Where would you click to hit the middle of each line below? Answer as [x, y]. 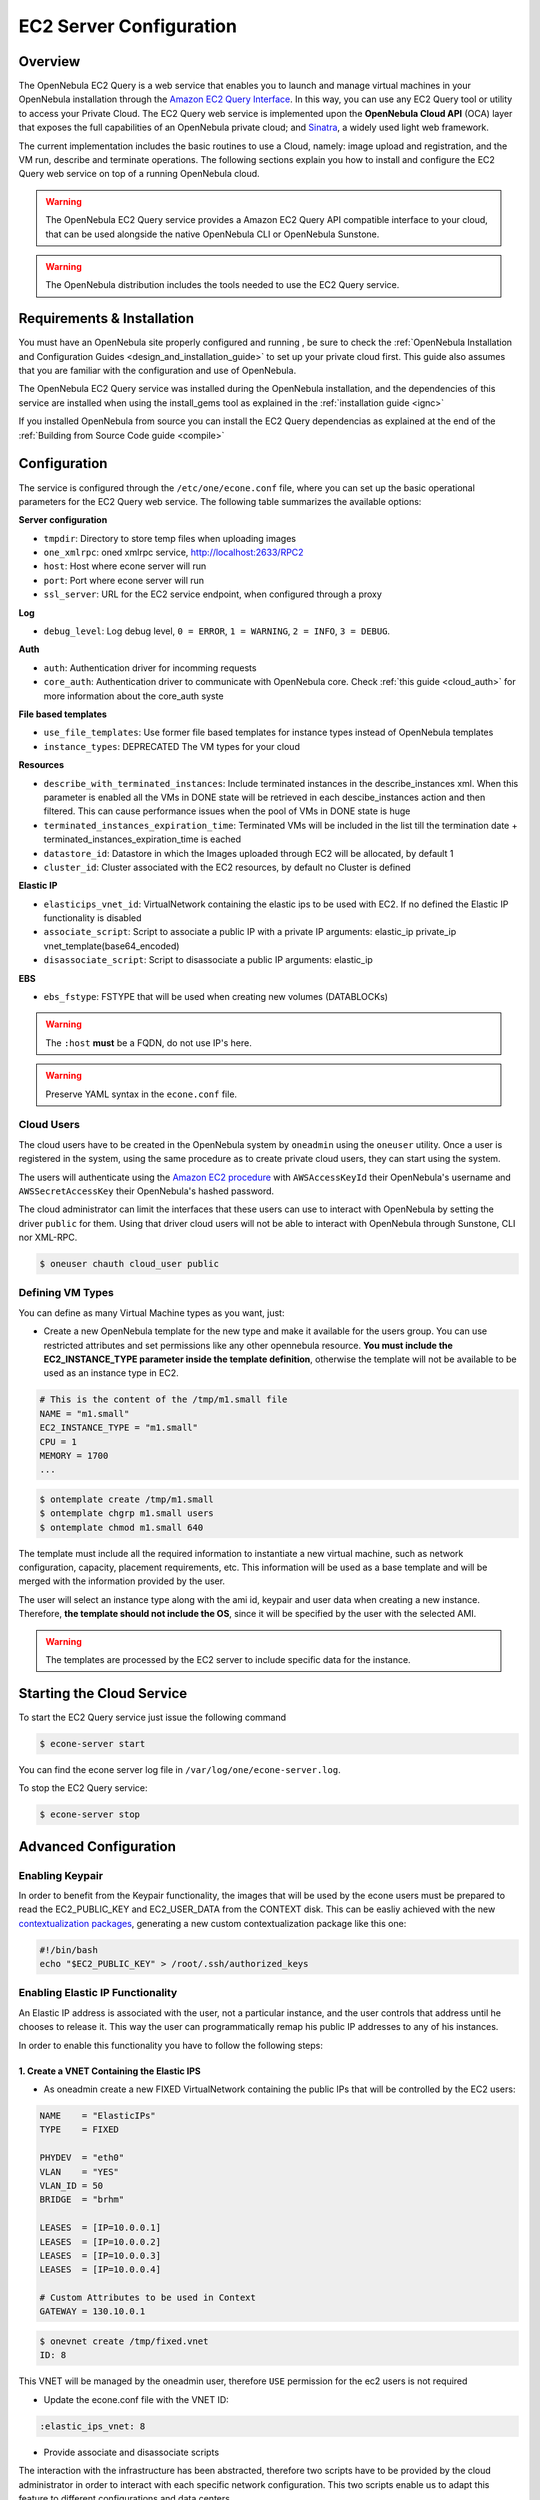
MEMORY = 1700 [74, 1455]
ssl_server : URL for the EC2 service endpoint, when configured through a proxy [212, 594]
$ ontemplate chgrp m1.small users [126, 1513]
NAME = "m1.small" [84, 1413]
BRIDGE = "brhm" [82, 2199]
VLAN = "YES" [79, 2171]
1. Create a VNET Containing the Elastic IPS [109, 2071]
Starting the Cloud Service [103, 1693]
